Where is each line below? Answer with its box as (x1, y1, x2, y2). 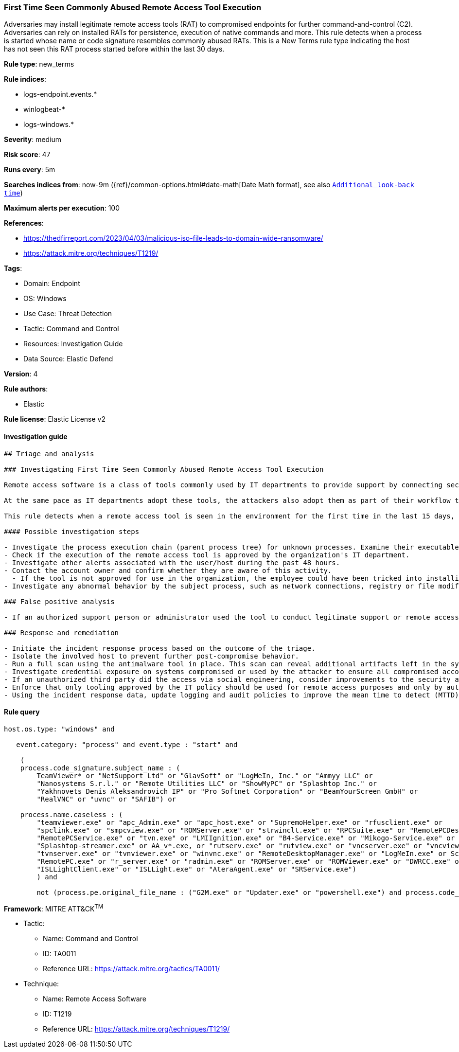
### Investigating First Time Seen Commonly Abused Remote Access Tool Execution (4, 465, 324, 473)
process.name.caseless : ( (20, 810, 123, 819)
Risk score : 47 (4, 150, 51, 159)
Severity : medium (4, 135, 62, 144)
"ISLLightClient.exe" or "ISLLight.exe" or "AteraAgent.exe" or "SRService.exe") (36, 865, 356, 873)
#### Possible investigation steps (4, 527, 140, 535)
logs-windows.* (23, 120, 74, 129)
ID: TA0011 (43, 949, 76, 958)
